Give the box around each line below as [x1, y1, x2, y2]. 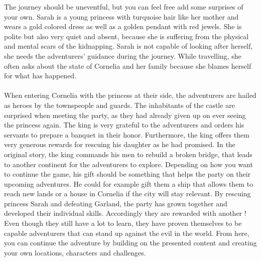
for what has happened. [4, 70, 77, 81]
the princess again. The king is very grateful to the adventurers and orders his [4, 119, 244, 130]
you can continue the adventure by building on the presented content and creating [4, 237, 257, 248]
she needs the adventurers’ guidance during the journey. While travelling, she [4, 50, 241, 61]
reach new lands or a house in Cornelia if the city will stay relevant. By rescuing [4, 188, 251, 199]
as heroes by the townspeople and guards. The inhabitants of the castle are [4, 99, 235, 110]
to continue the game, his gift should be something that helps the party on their [4, 169, 251, 179]
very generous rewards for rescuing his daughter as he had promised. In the [4, 139, 235, 150]
